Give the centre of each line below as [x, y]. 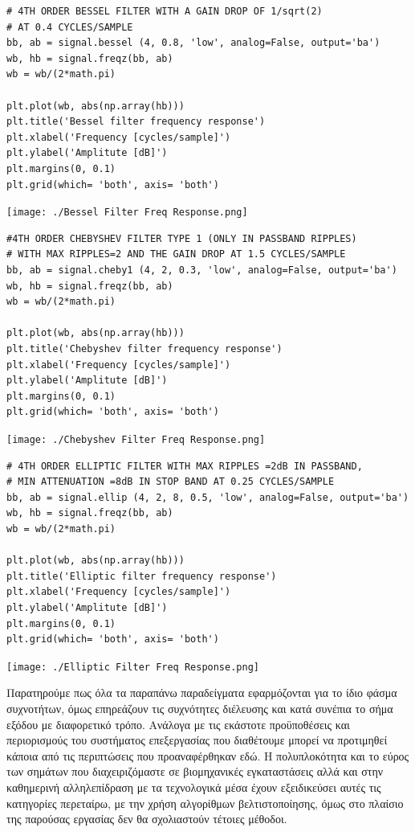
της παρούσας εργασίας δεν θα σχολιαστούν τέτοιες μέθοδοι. [147, 819]
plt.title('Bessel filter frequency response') [136, 122]
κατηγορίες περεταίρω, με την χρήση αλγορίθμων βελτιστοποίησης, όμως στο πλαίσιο [205, 803]
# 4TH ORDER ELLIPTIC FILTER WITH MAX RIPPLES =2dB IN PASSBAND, [185, 466]
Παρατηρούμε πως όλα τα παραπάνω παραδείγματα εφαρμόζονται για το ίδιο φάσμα [202, 693]
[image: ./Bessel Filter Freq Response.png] [127, 213]
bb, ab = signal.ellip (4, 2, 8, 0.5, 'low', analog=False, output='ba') [208, 497]
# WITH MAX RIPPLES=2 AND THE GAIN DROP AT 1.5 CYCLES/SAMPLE [176, 254]
